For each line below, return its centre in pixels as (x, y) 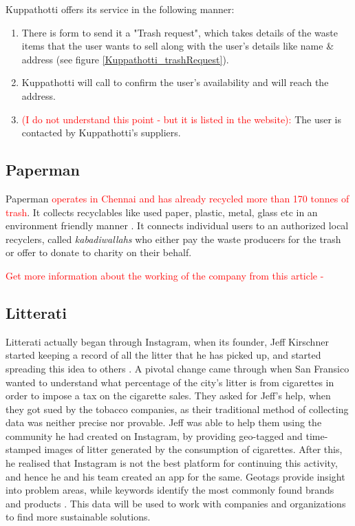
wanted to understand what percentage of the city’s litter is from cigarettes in (170, 382)
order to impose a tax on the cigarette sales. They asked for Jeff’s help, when (168, 396)
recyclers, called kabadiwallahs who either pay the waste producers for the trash (173, 239)
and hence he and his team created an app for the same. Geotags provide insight (175, 476)
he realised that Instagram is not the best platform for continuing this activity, (172, 463)
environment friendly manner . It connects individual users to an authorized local (177, 225)
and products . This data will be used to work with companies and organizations (176, 503)
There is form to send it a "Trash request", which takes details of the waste (180, 32)
